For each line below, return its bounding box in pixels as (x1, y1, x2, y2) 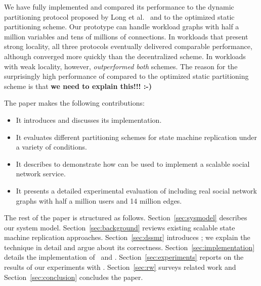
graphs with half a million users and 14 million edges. (16, 195, 182, 206)
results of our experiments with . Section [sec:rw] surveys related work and (4, 262, 236, 272)
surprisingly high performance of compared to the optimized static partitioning (4, 71, 249, 81)
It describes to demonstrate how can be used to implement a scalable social (16, 158, 250, 169)
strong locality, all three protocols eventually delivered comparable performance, (4, 41, 252, 52)
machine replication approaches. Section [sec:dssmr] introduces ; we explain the (4, 232, 250, 243)
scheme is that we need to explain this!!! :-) (4, 80, 152, 91)
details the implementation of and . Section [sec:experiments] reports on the (4, 252, 244, 262)
